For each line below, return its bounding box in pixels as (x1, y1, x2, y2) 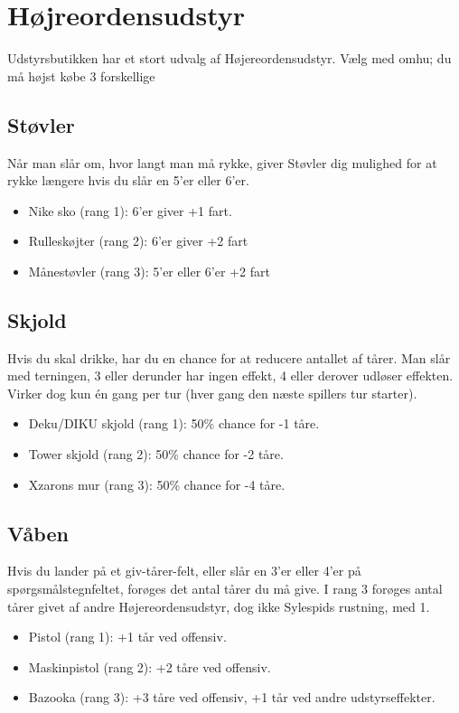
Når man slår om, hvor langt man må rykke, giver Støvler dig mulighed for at (7, 153, 437, 172)
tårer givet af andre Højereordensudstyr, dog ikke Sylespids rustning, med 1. (7, 596, 430, 615)
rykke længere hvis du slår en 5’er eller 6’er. (7, 171, 249, 190)
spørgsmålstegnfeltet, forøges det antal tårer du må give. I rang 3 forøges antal (7, 579, 443, 598)
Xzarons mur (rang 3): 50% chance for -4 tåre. (28, 474, 286, 493)
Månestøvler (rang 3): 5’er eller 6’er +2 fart (28, 261, 270, 280)
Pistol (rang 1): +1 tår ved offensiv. (28, 627, 227, 646)
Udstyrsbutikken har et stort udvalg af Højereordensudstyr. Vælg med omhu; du (7, 49, 452, 68)
